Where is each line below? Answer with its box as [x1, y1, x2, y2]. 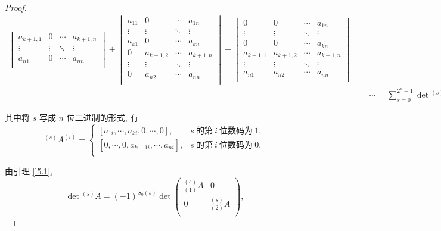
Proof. [5, 1, 27, 13]
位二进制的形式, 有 [66, 111, 139, 123]
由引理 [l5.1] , [5, 164, 53, 177]
